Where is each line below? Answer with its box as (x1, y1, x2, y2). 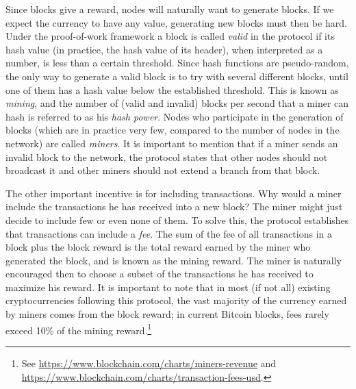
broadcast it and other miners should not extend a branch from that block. (5, 163, 320, 177)
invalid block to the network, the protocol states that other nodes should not (5, 149, 328, 164)
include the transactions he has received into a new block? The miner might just (5, 199, 343, 214)
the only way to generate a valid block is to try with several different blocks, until (5, 68, 348, 83)
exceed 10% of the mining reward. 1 (5, 321, 152, 337)
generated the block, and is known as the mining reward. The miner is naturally (5, 253, 342, 267)
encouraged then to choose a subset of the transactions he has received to (5, 266, 314, 281)
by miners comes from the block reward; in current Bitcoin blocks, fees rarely (5, 307, 329, 321)
